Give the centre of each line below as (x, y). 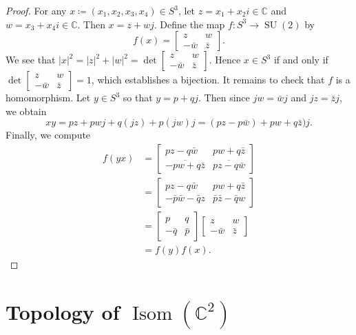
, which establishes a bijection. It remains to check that (208, 80)
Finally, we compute (48, 135)
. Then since (224, 98)
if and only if (301, 60)
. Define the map (189, 24)
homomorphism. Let (48, 98)
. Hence (225, 60)
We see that (31, 60)
